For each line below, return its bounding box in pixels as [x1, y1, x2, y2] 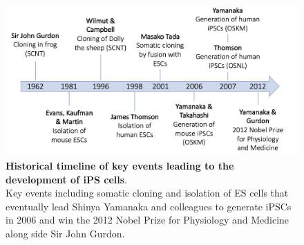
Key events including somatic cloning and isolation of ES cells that [6, 185, 289, 200]
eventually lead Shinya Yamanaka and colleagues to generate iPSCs [6, 199, 292, 213]
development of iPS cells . [6, 172, 127, 186]
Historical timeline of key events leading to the [6, 158, 234, 172]
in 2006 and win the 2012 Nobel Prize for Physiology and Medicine [6, 212, 289, 227]
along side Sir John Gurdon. [6, 226, 125, 240]
